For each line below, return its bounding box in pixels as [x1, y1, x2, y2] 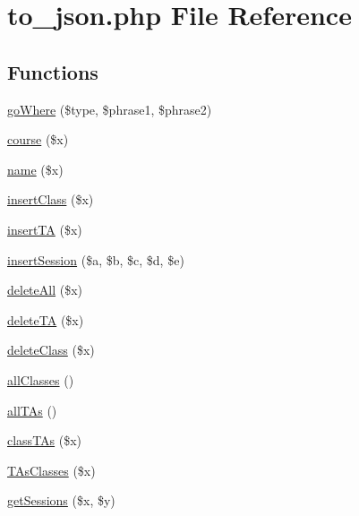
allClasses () [7, 370, 74, 389]
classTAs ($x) [7, 431, 82, 450]
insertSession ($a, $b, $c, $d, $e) [7, 250, 184, 269]
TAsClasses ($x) [7, 460, 96, 479]
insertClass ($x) [7, 190, 94, 209]
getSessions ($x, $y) [7, 491, 115, 510]
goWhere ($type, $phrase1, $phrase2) [7, 99, 212, 118]
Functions [7, 57, 98, 85]
